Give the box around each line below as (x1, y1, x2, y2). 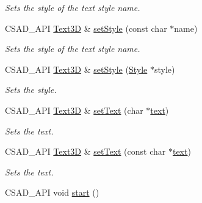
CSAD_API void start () (5, 186, 99, 199)
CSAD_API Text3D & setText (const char (5, 145, 166, 158)
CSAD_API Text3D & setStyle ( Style (5, 62, 148, 75)
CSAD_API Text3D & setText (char (5, 103, 143, 116)
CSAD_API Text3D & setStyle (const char (5, 21, 167, 34)
